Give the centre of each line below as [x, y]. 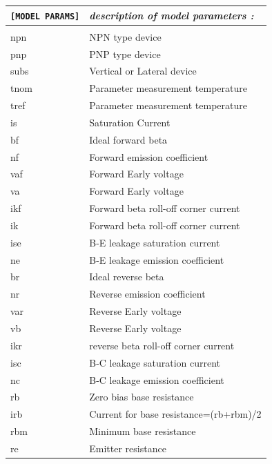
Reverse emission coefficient [147, 294]
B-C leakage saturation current [155, 362]
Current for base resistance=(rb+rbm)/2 [175, 414]
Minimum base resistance [143, 431]
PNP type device [125, 54]
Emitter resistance [128, 448]
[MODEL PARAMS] [45, 16]
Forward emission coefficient [149, 156]
